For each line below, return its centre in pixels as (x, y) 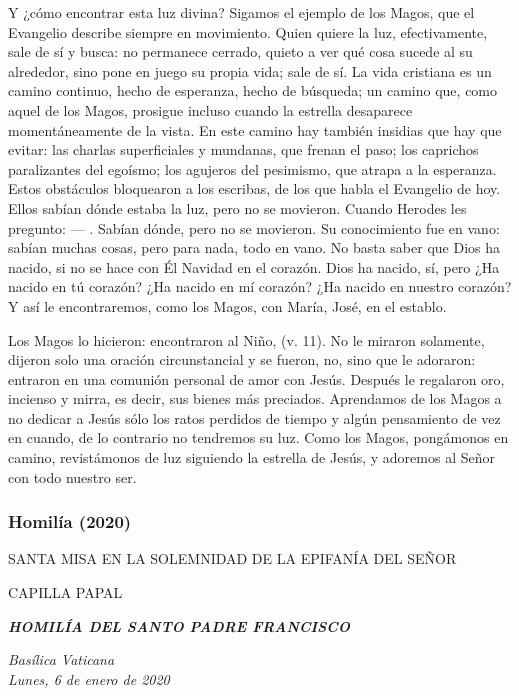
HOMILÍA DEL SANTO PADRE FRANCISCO (179, 625)
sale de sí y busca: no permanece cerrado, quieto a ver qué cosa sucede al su (240, 51)
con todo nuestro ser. (72, 476)
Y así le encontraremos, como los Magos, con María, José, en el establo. (227, 305)
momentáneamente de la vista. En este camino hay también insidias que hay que (255, 129)
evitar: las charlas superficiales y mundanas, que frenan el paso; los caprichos (243, 149)
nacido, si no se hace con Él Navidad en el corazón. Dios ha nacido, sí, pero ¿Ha (254, 266)
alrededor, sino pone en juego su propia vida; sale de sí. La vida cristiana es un (250, 70)
